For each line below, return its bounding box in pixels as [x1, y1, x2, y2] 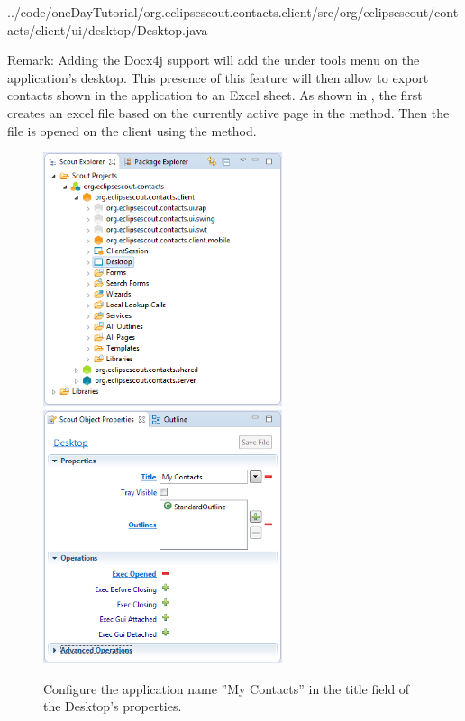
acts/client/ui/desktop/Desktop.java [7, 20, 208, 39]
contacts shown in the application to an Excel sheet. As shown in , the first [7, 86, 423, 105]
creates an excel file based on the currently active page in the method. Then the [7, 103, 450, 122]
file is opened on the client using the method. [7, 121, 257, 140]
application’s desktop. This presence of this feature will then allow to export [7, 68, 429, 87]
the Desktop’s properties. [43, 697, 182, 716]
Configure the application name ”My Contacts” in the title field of [43, 679, 410, 698]
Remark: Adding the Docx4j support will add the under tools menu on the [7, 50, 420, 69]
